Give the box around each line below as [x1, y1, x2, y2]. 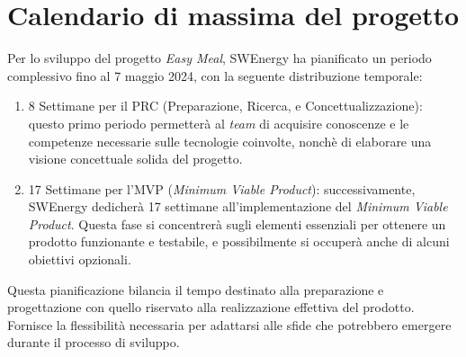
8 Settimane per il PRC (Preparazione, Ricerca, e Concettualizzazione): [28, 96, 423, 115]
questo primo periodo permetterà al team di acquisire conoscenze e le [28, 113, 409, 132]
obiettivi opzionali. [28, 250, 131, 269]
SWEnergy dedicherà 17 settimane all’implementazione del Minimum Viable [28, 197, 448, 216]
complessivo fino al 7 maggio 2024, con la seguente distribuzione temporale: [7, 66, 423, 85]
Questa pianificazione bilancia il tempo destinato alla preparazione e [7, 280, 384, 299]
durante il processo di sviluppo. [7, 333, 180, 352]
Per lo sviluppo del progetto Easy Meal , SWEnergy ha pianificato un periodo [7, 49, 432, 67]
